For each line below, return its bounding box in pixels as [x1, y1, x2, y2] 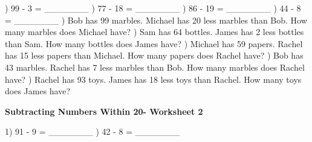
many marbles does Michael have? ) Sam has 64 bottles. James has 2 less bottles [5, 25, 304, 38]
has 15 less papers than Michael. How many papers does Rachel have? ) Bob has [5, 49, 304, 62]
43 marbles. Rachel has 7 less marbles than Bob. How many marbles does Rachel [5, 60, 305, 73]
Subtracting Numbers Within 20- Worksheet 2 [5, 105, 203, 117]
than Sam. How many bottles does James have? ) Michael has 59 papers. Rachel [5, 37, 303, 50]
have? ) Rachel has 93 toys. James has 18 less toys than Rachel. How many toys [5, 73, 302, 85]
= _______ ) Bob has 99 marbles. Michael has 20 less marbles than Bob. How [5, 13, 307, 26]
